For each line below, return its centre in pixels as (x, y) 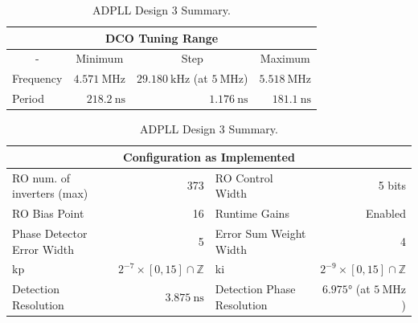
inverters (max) (50, 193)
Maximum (285, 58)
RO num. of (41, 177)
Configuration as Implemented (209, 156)
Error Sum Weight (260, 233)
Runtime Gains (252, 213)
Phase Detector (50, 233)
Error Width (43, 249)
